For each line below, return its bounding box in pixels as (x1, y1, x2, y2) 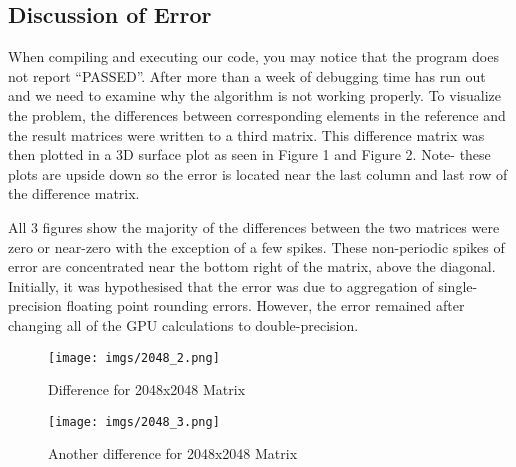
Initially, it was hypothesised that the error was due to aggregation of (8, 275, 434, 296)
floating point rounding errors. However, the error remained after (66, 295, 465, 316)
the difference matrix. (8, 183, 140, 204)
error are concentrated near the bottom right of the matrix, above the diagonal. (8, 256, 496, 277)
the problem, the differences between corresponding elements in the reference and (8, 104, 506, 125)
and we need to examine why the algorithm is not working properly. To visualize (8, 85, 502, 106)
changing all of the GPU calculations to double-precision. (8, 314, 359, 335)
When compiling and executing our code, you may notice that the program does (8, 46, 499, 67)
